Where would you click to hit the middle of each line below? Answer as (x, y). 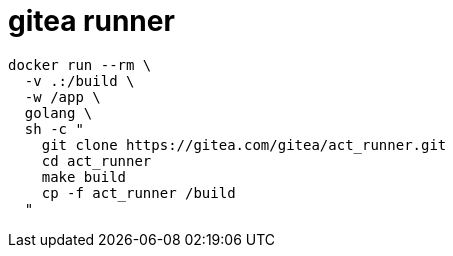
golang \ (58, 112)
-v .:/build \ (79, 80)
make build (84, 176)
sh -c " (54, 128)
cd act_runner (96, 160)
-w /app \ (62, 96)
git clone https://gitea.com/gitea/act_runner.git (244, 144)
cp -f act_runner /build (138, 192)
